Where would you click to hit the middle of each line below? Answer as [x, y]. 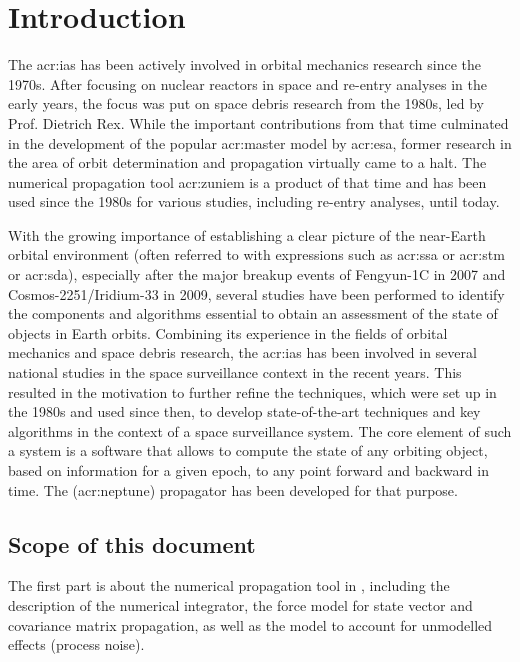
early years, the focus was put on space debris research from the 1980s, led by [246, 103]
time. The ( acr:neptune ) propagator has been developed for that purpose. [233, 489]
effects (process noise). [76, 644]
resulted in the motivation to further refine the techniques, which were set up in [252, 391]
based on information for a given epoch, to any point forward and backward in [248, 470]
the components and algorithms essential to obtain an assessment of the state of [253, 313]
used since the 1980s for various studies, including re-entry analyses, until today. [254, 201]
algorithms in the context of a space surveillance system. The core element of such [260, 430]
